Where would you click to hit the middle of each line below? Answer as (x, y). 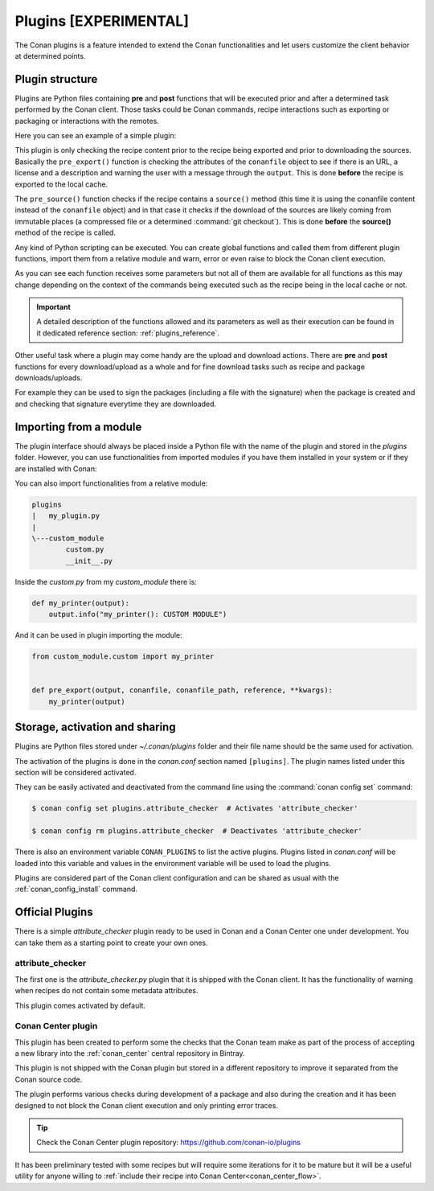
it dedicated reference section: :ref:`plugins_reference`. (128, 333)
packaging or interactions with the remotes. (87, 121)
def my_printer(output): (81, 603)
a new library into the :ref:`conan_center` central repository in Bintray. (130, 1053)
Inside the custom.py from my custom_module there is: (106, 581)
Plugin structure (56, 79)
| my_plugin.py (66, 516)
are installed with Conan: (56, 468)
